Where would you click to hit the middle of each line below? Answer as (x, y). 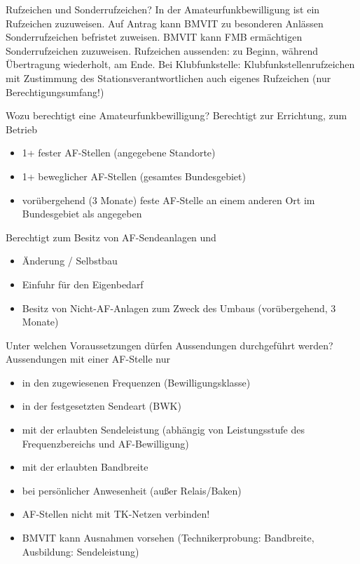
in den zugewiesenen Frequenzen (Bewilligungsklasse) (136, 382)
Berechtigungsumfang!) (55, 92)
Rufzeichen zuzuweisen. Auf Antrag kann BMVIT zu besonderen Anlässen (165, 23)
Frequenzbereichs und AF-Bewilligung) (105, 443)
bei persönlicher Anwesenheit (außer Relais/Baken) (132, 490)
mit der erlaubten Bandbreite (85, 467)
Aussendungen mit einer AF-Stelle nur (88, 359)
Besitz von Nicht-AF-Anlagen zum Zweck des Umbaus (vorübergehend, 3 (179, 308)
